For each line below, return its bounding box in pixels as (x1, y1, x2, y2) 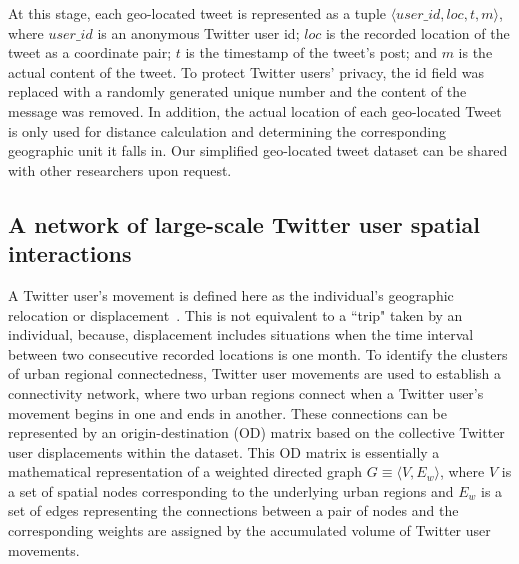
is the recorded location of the (325, 22, 510, 43)
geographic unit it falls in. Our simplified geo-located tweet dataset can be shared (8, 140, 508, 161)
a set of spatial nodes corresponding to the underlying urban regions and (8, 480, 454, 501)
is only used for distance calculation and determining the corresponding (8, 120, 447, 141)
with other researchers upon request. (8, 159, 232, 180)
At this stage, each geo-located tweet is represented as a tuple (8, 3, 386, 23)
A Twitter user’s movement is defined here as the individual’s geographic (8, 284, 454, 305)
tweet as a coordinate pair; (8, 42, 172, 63)
